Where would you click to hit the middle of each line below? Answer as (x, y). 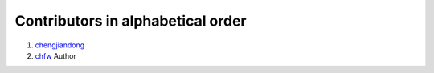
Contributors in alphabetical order (131, 21)
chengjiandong (60, 45)
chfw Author (55, 55)
